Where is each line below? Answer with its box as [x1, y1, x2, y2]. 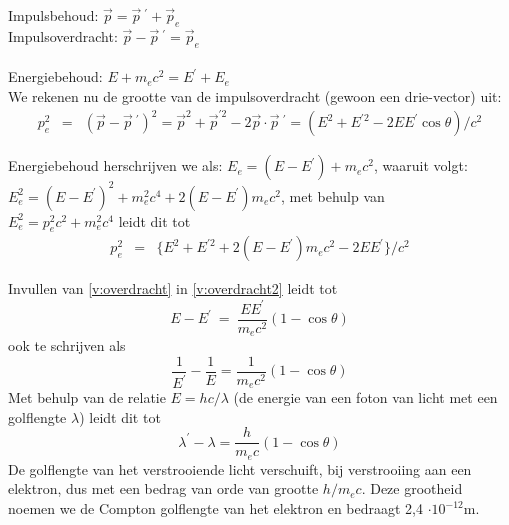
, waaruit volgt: [374, 155, 468, 176]
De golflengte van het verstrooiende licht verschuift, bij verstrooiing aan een [8, 458, 472, 479]
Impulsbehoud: [8, 5, 99, 25]
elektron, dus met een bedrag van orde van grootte [8, 478, 319, 499]
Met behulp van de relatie [8, 387, 166, 408]
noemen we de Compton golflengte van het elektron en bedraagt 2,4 [8, 498, 424, 519]
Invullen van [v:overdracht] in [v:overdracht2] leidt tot [8, 278, 338, 299]
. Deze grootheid [361, 478, 463, 499]
